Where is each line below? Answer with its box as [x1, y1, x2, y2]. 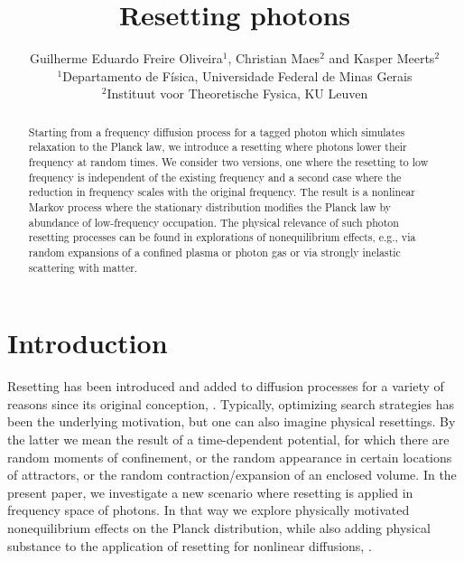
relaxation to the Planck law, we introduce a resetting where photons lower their [28, 139, 407, 154]
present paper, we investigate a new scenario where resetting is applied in [7, 482, 413, 501]
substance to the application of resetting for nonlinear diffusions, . [7, 536, 372, 555]
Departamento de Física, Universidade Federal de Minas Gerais [62, 66, 413, 85]
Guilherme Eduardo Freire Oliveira [29, 49, 223, 68]
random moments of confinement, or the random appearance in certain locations [7, 447, 452, 466]
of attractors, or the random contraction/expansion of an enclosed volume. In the [7, 465, 457, 484]
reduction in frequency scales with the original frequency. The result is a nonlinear [28, 184, 416, 200]
